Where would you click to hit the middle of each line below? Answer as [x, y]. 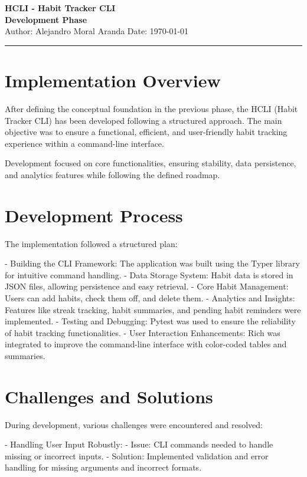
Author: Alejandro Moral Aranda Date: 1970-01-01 [97, 31]
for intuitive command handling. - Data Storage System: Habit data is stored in [149, 274]
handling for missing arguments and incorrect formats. [103, 467]
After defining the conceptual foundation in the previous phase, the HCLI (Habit [151, 108]
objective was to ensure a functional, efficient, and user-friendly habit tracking [146, 132]
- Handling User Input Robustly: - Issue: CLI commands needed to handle [139, 444]
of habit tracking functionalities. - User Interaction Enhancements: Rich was [143, 332]
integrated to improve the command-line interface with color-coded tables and [146, 344]
